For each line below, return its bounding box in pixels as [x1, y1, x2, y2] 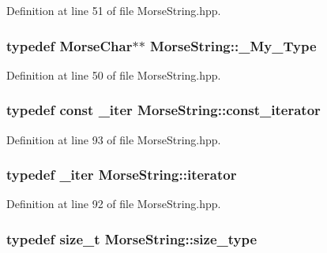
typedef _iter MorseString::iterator [6, 165, 237, 184]
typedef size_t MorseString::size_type [6, 229, 257, 248]
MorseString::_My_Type [150, 35, 317, 55]
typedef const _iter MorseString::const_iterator [6, 100, 321, 120]
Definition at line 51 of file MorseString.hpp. [6, 2, 221, 18]
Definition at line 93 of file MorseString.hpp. [6, 131, 221, 147]
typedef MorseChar [6, 35, 133, 55]
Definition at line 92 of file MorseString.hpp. [6, 195, 221, 212]
